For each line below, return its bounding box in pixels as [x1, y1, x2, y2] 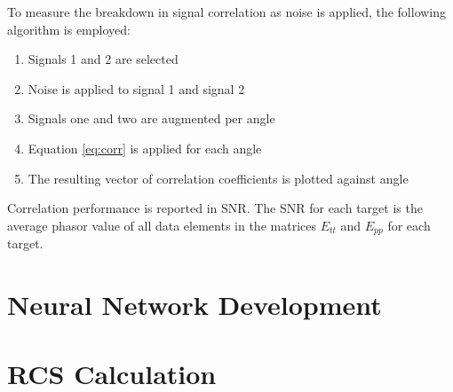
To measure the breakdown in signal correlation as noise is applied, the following [7, 3, 447, 20]
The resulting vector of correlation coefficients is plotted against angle [28, 169, 409, 187]
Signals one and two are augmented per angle [28, 109, 275, 128]
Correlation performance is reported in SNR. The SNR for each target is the [7, 199, 423, 217]
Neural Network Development [7, 286, 382, 322]
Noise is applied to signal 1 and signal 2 [28, 79, 245, 98]
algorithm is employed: [7, 20, 131, 38]
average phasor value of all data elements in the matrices [7, 216, 316, 234]
